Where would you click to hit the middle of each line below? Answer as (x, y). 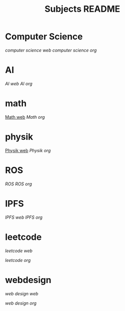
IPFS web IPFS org (24, 217)
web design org (21, 303)
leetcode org (18, 260)
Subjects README (82, 9)
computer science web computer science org (51, 50)
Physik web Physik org (28, 150)
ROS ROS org (19, 184)
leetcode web (19, 251)
